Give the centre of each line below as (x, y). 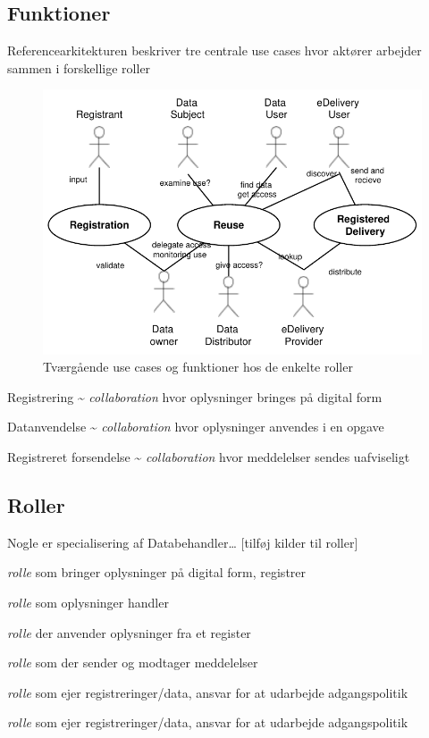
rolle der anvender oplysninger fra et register (129, 632)
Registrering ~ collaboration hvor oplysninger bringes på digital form (195, 396)
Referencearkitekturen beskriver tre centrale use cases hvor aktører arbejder (214, 50)
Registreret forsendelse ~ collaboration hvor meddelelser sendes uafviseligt (209, 456)
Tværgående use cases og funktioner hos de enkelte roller (198, 367)
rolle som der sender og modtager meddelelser (133, 663)
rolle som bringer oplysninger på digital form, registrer (157, 572)
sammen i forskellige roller (79, 67)
